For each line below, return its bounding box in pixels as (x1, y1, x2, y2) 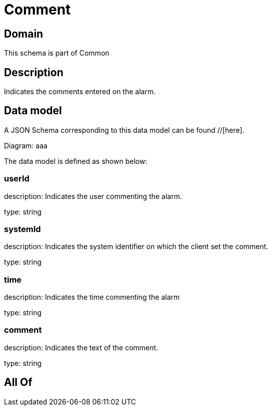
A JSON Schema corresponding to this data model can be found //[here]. (4, 125, 244, 134)
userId (4, 173, 29, 184)
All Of (4, 376, 32, 389)
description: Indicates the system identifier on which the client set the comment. (4, 242, 268, 251)
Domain (4, 27, 43, 40)
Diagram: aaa (4, 141, 47, 150)
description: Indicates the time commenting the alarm (4, 293, 180, 302)
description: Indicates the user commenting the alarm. (4, 191, 182, 200)
